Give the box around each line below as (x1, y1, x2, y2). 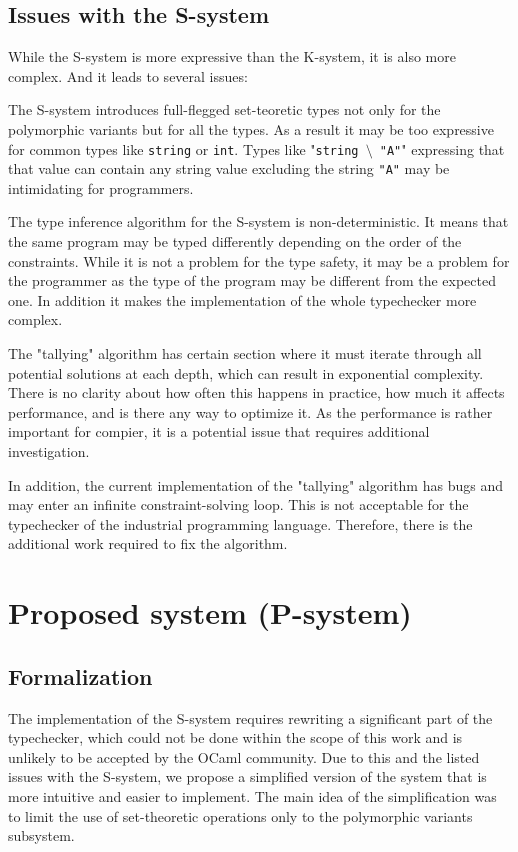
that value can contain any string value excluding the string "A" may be (8, 158, 450, 179)
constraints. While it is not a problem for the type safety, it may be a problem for (8, 250, 510, 271)
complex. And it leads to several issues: (8, 65, 248, 86)
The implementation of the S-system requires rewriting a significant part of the (8, 707, 493, 728)
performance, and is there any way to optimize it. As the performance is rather (8, 401, 493, 422)
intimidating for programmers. (8, 177, 194, 198)
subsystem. (8, 825, 75, 846)
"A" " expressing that (379, 138, 505, 159)
